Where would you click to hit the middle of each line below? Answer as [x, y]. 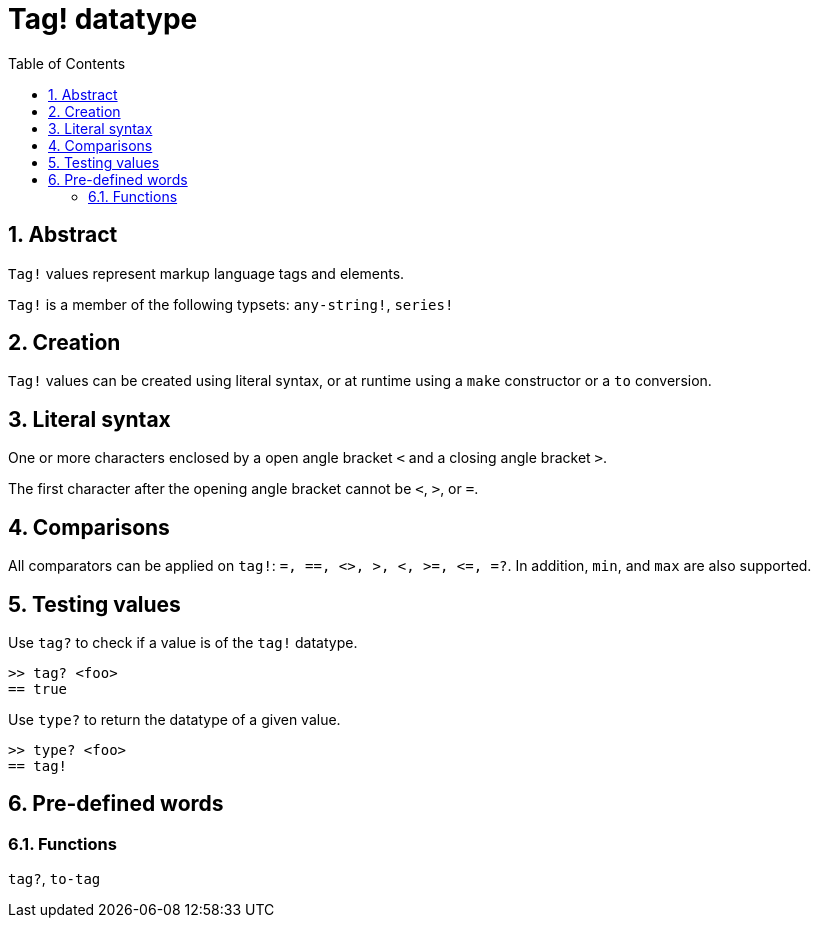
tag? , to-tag [54, 879]
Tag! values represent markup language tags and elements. [206, 273]
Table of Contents [67, 63]
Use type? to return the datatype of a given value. [174, 719]
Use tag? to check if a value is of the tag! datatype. [183, 642]
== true [38, 688]
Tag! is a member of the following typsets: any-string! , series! [231, 304]
